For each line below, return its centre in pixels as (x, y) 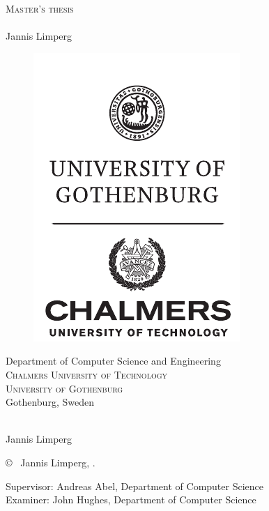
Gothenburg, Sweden (50, 402)
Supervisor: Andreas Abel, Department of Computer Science (135, 486)
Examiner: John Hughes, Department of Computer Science (131, 499)
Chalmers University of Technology (87, 374)
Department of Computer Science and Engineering (113, 361)
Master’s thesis (40, 8)
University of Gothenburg (64, 388)
